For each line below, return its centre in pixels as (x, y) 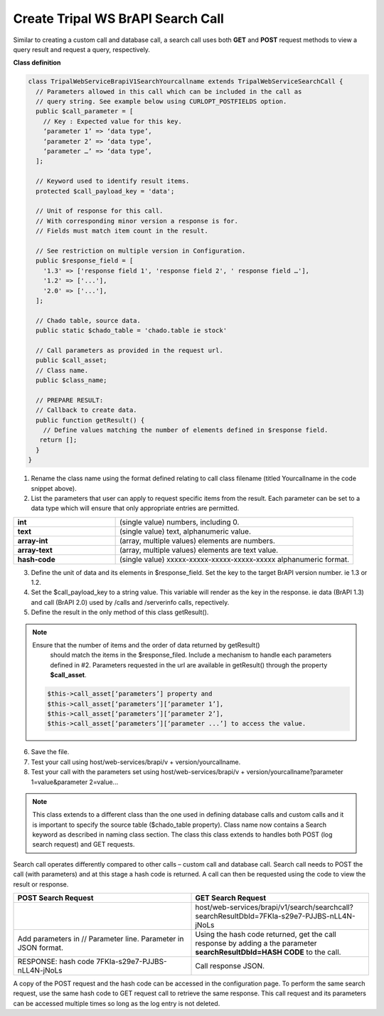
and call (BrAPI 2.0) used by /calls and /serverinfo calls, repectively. (130, 602)
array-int (33, 541)
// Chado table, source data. (89, 321)
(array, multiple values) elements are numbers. (197, 541)
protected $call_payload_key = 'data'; (105, 191)
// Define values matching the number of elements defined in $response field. (186, 430)
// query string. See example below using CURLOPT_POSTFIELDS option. (161, 102)
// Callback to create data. (87, 410)
